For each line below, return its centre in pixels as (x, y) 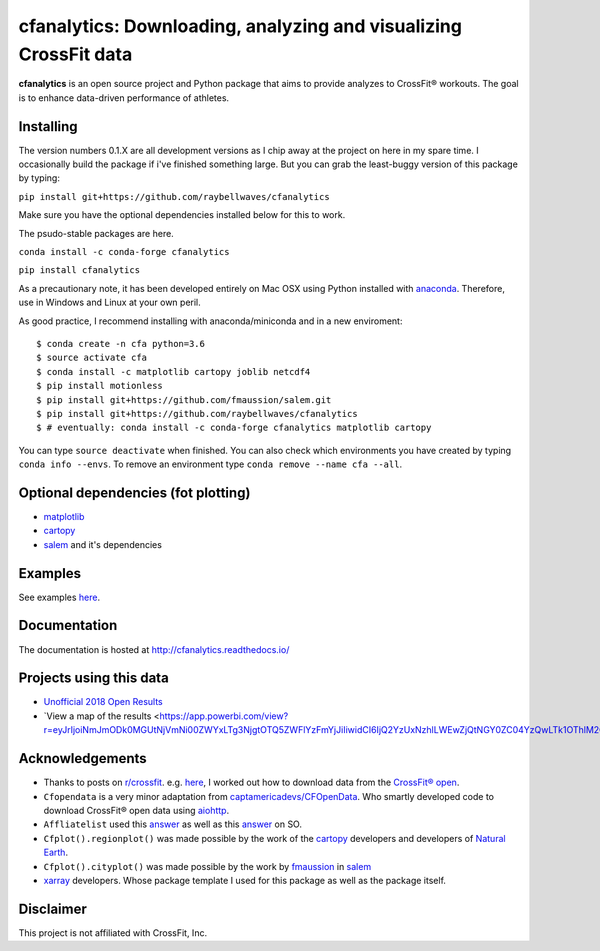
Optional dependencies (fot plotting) (134, 492)
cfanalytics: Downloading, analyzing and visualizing (240, 26)
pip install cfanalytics (79, 270)
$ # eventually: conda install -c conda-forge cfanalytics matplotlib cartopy (234, 428)
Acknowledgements (82, 758)
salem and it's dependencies (102, 544)
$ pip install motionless (100, 386)
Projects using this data (93, 678)
